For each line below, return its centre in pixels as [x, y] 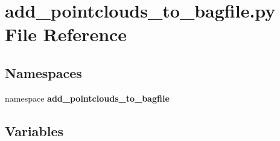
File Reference [66, 34]
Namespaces [43, 72]
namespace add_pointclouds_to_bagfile [87, 98]
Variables [34, 130]
